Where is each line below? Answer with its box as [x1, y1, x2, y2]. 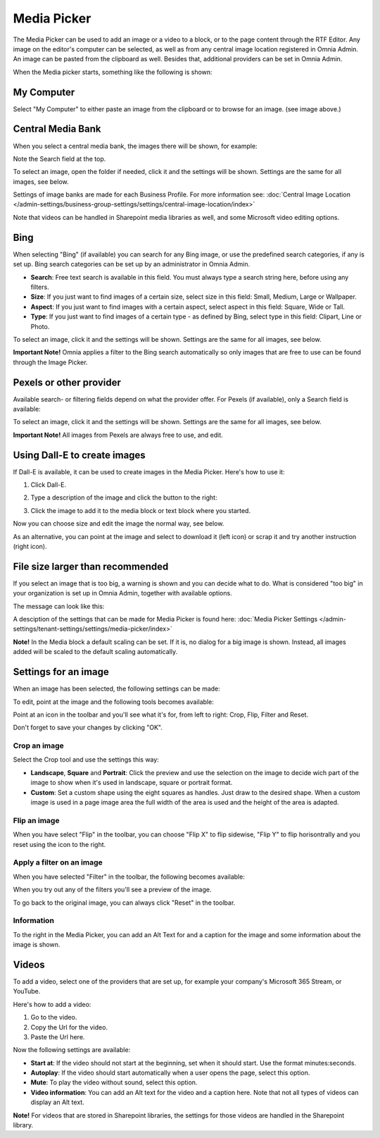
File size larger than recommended [13, 560, 169, 572]
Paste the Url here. [30, 1032, 85, 1041]
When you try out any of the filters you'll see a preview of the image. [13, 885, 212, 894]
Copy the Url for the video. [30, 1022, 108, 1032]
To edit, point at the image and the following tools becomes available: [13, 698, 214, 706]
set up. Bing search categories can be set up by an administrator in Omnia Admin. [13, 260, 250, 268]
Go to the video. [30, 1013, 77, 1022]
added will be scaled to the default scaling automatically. [13, 648, 178, 656]
